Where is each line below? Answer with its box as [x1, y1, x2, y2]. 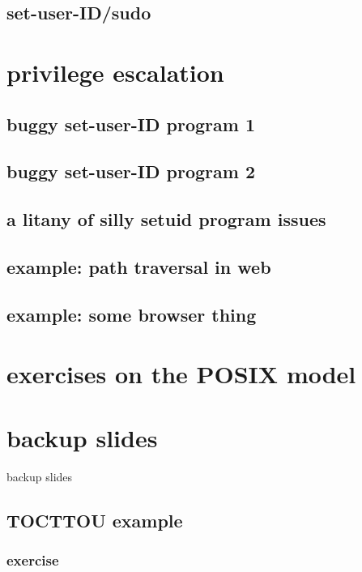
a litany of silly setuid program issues [6, 207, 326, 232]
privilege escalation [6, 55, 224, 88]
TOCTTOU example [6, 507, 183, 532]
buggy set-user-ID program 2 [6, 159, 255, 184]
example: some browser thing [6, 301, 257, 327]
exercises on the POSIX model [6, 357, 356, 391]
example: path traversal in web [6, 254, 271, 279]
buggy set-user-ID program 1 [6, 111, 255, 136]
